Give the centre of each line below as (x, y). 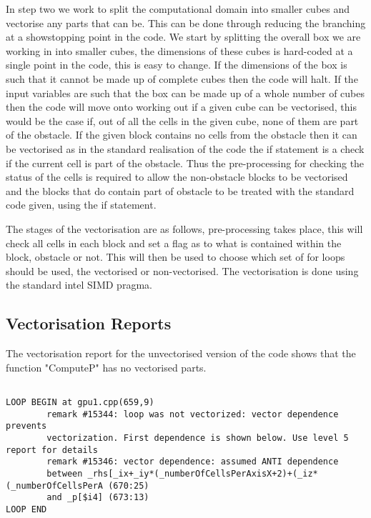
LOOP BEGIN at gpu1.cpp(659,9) (80, 402)
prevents (26, 426)
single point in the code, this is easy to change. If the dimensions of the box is (177, 65)
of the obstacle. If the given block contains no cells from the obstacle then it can (182, 135)
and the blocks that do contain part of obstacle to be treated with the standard (180, 190)
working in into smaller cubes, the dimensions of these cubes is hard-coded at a (179, 50)
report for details (52, 450)
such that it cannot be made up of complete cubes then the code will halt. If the (182, 78)
